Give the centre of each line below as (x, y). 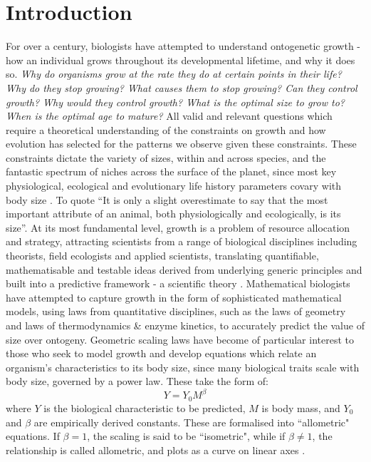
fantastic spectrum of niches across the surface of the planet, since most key (171, 171)
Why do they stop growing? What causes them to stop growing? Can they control (182, 87)
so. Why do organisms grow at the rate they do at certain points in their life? (174, 74)
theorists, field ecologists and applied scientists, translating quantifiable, (162, 256)
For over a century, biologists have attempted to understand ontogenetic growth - (183, 46)
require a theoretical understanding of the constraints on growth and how (166, 129)
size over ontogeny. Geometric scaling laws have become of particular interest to (180, 339)
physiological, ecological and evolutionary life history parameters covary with (174, 186)
